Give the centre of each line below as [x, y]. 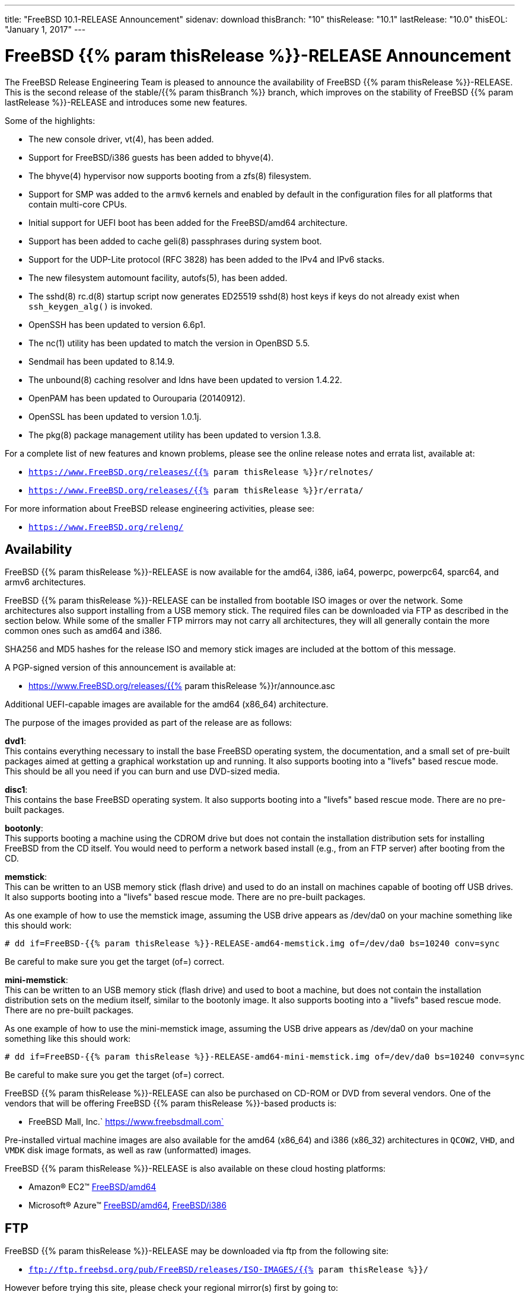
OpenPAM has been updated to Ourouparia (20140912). [137, 398]
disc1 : [16, 790]
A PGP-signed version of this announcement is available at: [120, 668]
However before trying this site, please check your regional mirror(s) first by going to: [172, 1288]
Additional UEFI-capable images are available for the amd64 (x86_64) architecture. [167, 704]
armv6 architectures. [45, 582]
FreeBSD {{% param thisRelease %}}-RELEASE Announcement [258, 55]
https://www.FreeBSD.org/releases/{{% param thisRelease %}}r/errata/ [196, 490]
